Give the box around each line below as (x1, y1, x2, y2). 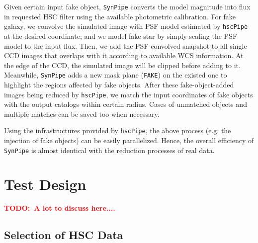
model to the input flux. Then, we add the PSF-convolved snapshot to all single (4, 40, 247, 51)
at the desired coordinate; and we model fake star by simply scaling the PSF (4, 30, 238, 41)
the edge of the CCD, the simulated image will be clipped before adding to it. (4, 60, 241, 70)
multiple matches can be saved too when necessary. (4, 108, 160, 119)
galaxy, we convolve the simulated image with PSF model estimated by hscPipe (4, 21, 248, 31)
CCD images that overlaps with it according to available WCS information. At (4, 50, 244, 61)
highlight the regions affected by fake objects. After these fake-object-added (4, 79, 234, 89)
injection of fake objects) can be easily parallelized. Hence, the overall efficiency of (4, 135, 254, 146)
